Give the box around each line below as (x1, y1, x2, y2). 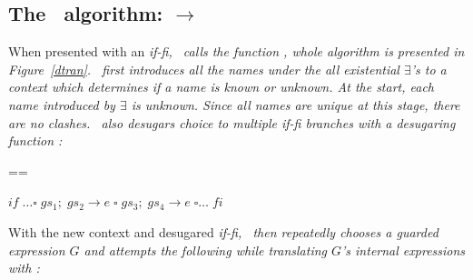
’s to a (410, 59, 447, 78)
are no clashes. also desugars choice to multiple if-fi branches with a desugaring (8, 113, 456, 132)
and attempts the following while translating (84, 240, 327, 259)
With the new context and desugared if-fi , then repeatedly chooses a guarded (8, 222, 439, 241)
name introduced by (8, 95, 115, 114)
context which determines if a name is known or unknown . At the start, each (8, 77, 434, 96)
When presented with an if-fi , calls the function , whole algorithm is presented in (8, 42, 465, 61)
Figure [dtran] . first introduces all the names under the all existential (8, 59, 399, 78)
